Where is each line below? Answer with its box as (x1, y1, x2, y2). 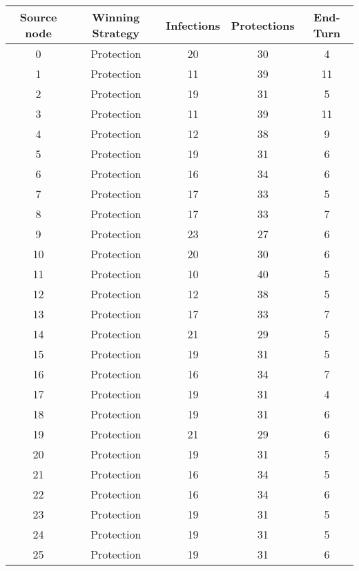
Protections (231, 17, 295, 33)
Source (19, 9, 57, 25)
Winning (92, 9, 140, 25)
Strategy (92, 25, 139, 41)
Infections (166, 17, 220, 33)
